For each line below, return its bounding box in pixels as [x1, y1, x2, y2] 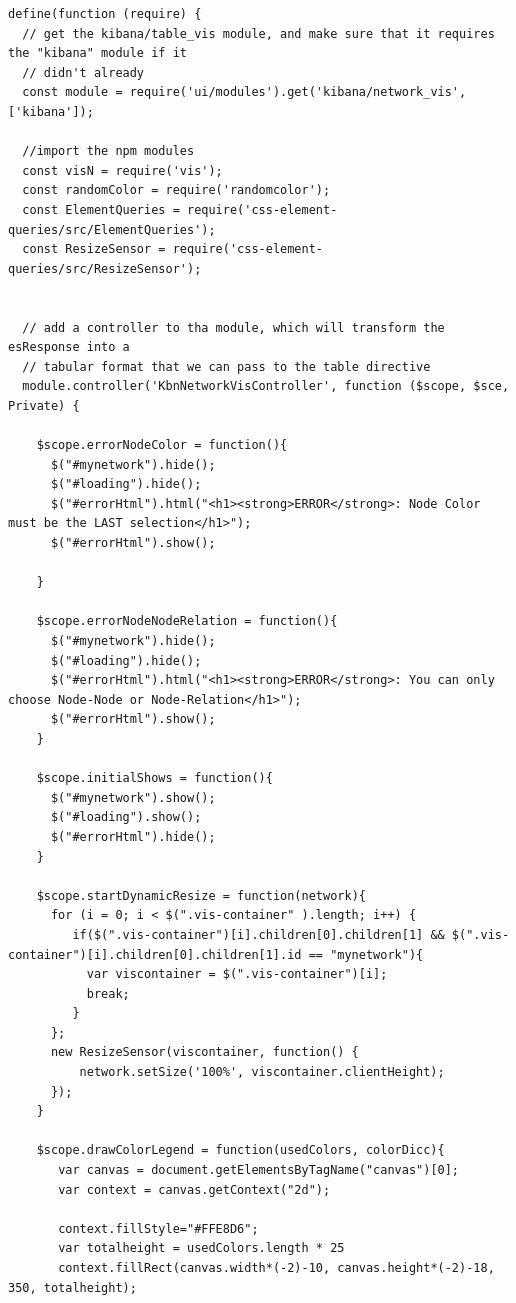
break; [86, 986, 130, 1001]
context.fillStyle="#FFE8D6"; [58, 1221, 259, 1236]
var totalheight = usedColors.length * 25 [58, 1241, 345, 1256]
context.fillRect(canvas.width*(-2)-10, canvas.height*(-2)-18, [58, 1261, 495, 1275]
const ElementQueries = [22, 202, 180, 217]
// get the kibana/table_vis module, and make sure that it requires [22, 26, 495, 41]
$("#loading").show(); [50, 810, 202, 825]
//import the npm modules [22, 144, 195, 159]
